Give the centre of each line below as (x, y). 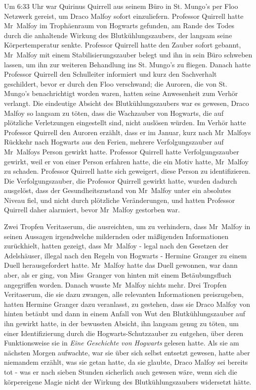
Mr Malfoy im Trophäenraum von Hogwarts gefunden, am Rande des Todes (119, 25)
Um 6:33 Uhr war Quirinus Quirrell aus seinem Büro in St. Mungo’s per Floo (121, 6)
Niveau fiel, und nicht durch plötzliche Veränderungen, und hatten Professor (120, 200)
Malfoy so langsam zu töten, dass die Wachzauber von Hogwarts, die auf (114, 113)
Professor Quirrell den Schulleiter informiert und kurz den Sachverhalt (110, 74)
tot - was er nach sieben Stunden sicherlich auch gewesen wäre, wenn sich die (121, 371)
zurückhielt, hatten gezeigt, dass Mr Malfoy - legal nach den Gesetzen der (116, 246)
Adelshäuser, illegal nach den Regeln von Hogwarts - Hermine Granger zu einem (126, 255)
